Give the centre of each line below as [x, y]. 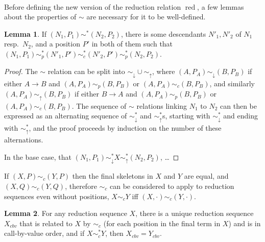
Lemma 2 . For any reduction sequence [66, 213]
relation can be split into [86, 71]
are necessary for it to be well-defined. [146, 17]
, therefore [81, 186]
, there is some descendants [163, 33]
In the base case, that [38, 156]
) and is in [245, 223]
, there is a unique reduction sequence [195, 213]
